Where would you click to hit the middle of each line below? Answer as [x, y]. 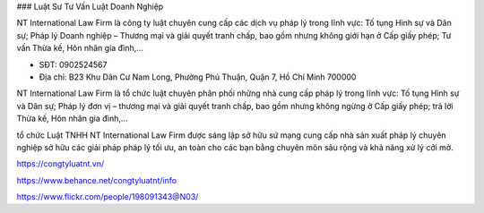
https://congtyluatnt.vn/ [60, 164]
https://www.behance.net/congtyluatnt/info [97, 180]
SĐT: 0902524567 [73, 64]
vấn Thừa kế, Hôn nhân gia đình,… [80, 48]
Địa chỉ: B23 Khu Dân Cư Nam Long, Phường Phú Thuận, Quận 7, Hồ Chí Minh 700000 [198, 77]
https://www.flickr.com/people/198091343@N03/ [108, 197]
